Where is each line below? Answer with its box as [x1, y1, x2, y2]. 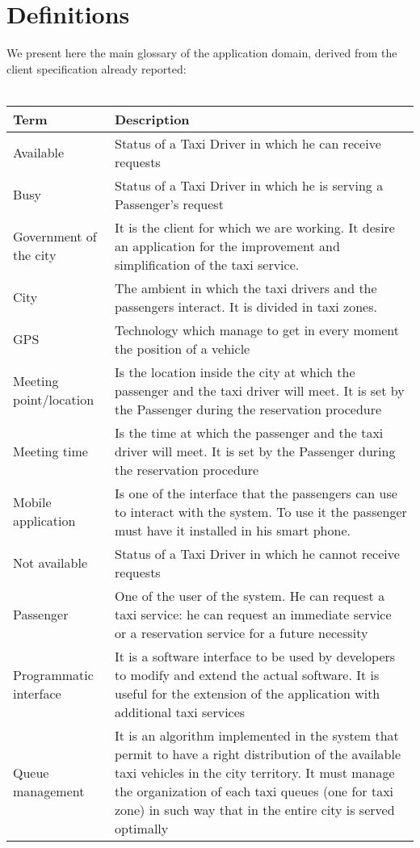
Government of [13, 227, 97, 246]
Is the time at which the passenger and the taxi [115, 422, 384, 442]
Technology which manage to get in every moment [115, 320, 400, 339]
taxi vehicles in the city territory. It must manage [115, 762, 395, 782]
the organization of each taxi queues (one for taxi [115, 781, 394, 800]
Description [115, 109, 190, 128]
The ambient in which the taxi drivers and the [115, 278, 377, 297]
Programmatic [13, 665, 94, 684]
